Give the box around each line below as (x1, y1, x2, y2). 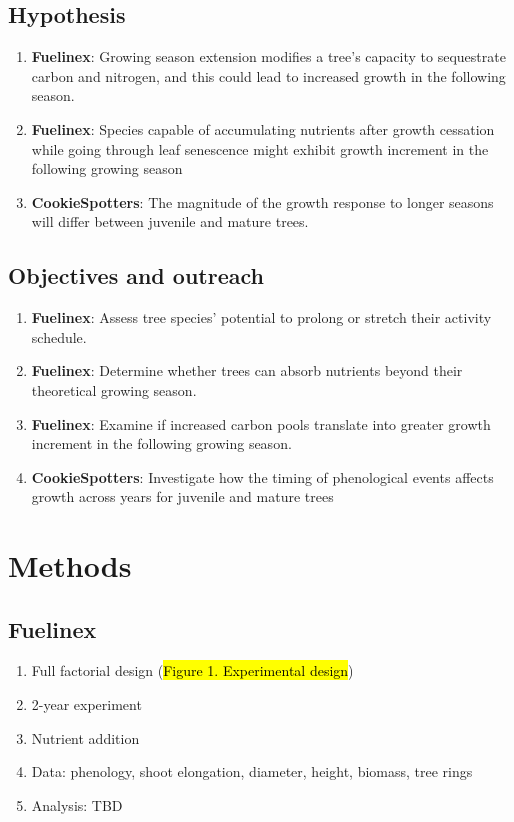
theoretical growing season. (31, 379, 197, 400)
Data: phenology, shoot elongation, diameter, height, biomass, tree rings (31, 761, 473, 782)
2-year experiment (31, 694, 142, 715)
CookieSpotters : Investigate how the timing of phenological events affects (31, 466, 494, 487)
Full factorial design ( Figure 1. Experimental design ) (31, 660, 354, 681)
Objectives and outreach (8, 260, 264, 291)
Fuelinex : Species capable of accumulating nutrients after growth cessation (31, 118, 495, 139)
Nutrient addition (31, 727, 140, 748)
